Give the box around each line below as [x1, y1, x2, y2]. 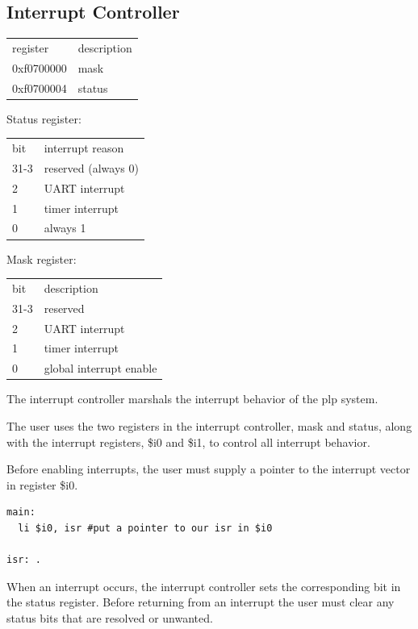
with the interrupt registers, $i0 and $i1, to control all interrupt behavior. [6, 433, 370, 450]
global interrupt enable [44, 360, 157, 377]
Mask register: [6, 250, 77, 267]
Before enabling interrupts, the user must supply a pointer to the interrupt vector [6, 460, 411, 477]
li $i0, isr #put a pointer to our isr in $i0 [18, 522, 273, 534]
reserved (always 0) [44, 159, 139, 176]
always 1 [44, 219, 86, 236]
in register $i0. [6, 476, 78, 493]
